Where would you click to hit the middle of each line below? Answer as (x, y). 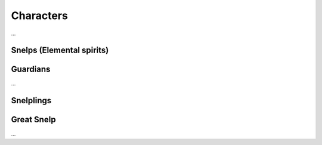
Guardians (31, 70)
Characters (39, 16)
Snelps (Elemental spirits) (60, 50)
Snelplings (31, 101)
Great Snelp (33, 120)
